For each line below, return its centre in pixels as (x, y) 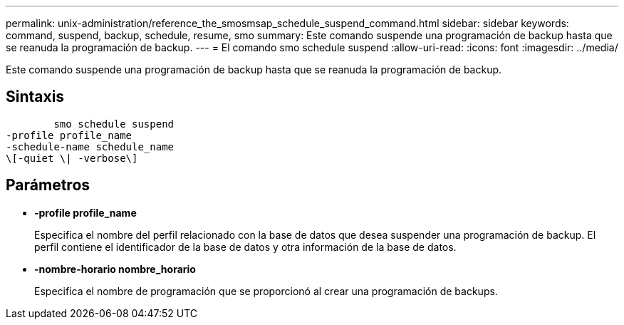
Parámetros (48, 185)
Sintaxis (35, 97)
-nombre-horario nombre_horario (115, 269)
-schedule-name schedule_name (90, 146)
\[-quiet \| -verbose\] (72, 158)
